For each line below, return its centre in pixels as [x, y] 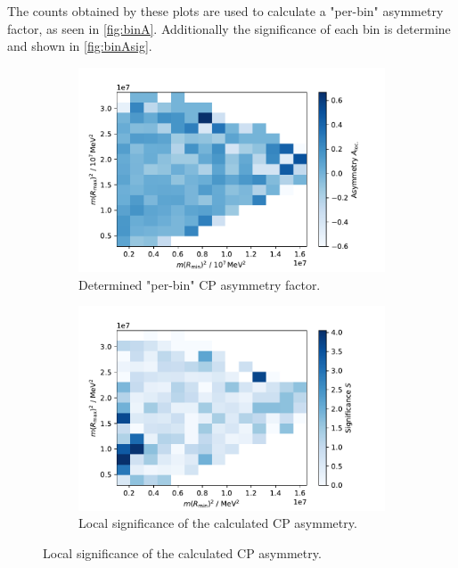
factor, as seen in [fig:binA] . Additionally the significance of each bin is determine [229, 28]
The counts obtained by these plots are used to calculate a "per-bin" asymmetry [225, 11]
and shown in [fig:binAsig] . [80, 46]
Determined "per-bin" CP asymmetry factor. [200, 284]
